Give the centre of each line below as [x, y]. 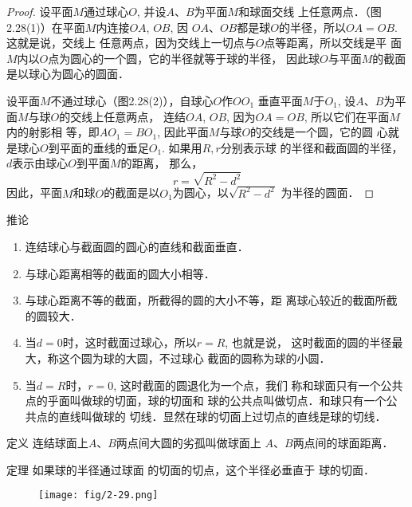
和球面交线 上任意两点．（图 [310, 11]
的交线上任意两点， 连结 [122, 116]
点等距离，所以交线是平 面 [333, 43]
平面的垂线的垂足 [104, 147]
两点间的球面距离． [343, 443]
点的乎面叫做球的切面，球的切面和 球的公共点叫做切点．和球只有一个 [206, 401]
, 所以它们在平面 [347, 116]
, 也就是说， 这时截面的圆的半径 [308, 342]
